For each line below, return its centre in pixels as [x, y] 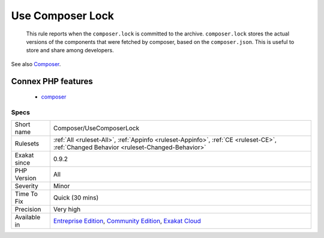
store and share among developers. [70, 50]
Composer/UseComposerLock [96, 128]
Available [28, 218]
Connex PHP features [52, 81]
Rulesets [27, 144]
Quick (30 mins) [76, 198]
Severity [26, 186]
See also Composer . [36, 64]
